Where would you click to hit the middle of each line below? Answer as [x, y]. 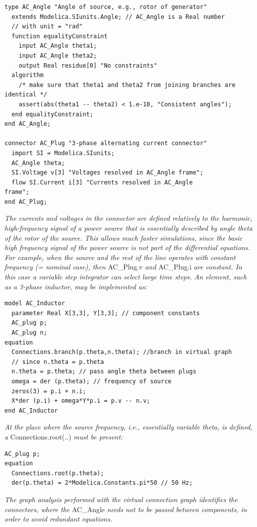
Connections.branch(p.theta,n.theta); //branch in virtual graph [122, 352]
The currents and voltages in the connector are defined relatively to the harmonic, [128, 218]
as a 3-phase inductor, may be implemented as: [76, 286]
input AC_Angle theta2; [58, 55]
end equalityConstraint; [52, 114]
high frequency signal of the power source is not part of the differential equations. [127, 247]
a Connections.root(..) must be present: [64, 436]
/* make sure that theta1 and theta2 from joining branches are [127, 85]
